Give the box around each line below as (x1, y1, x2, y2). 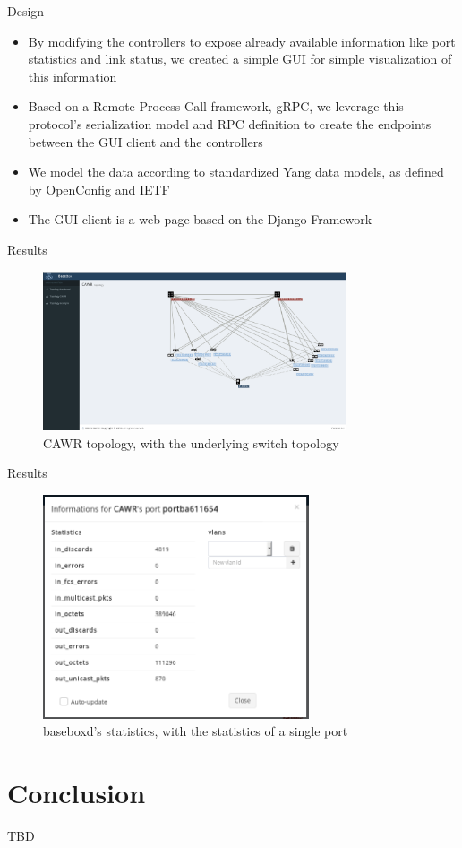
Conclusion (7, 774, 146, 810)
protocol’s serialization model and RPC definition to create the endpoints (28, 114, 432, 133)
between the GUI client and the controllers (28, 132, 263, 151)
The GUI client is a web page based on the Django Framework (28, 210, 372, 229)
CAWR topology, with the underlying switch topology (43, 433, 339, 452)
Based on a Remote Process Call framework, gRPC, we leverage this (28, 97, 404, 116)
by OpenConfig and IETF (28, 179, 170, 198)
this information (28, 66, 117, 85)
